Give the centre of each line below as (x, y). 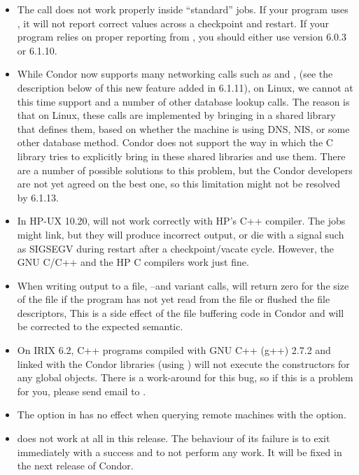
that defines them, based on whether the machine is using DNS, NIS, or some (183, 128)
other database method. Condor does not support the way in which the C (175, 142)
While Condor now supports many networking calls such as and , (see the (175, 74)
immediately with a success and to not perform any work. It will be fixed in (179, 452)
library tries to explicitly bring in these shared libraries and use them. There (181, 156)
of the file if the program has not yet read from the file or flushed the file (174, 299)
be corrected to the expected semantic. (100, 326)
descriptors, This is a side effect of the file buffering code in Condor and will (181, 312)
